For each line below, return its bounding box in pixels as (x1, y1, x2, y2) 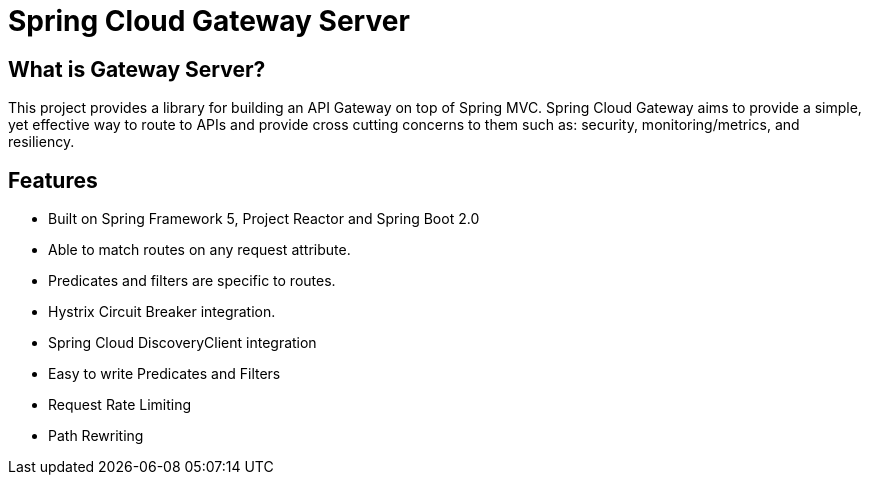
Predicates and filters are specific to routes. (48, 272, 336, 290)
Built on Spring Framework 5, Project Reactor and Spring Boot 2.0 (48, 210, 480, 228)
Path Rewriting (48, 427, 144, 445)
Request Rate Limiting (48, 396, 192, 414)
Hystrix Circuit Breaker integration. (48, 303, 276, 321)
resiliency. (8, 133, 75, 151)
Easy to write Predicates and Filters (48, 365, 281, 383)
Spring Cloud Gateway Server (8, 4, 410, 38)
